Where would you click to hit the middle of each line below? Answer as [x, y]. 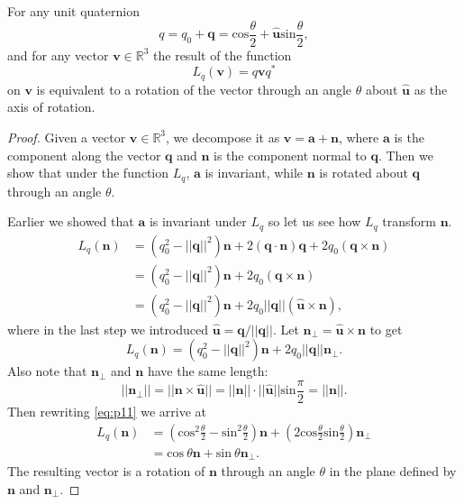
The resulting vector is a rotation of [106, 471]
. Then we [405, 155]
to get [386, 329]
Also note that [47, 371]
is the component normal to [290, 155]
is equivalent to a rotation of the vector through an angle [194, 89]
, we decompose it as [223, 137]
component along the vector [84, 155]
